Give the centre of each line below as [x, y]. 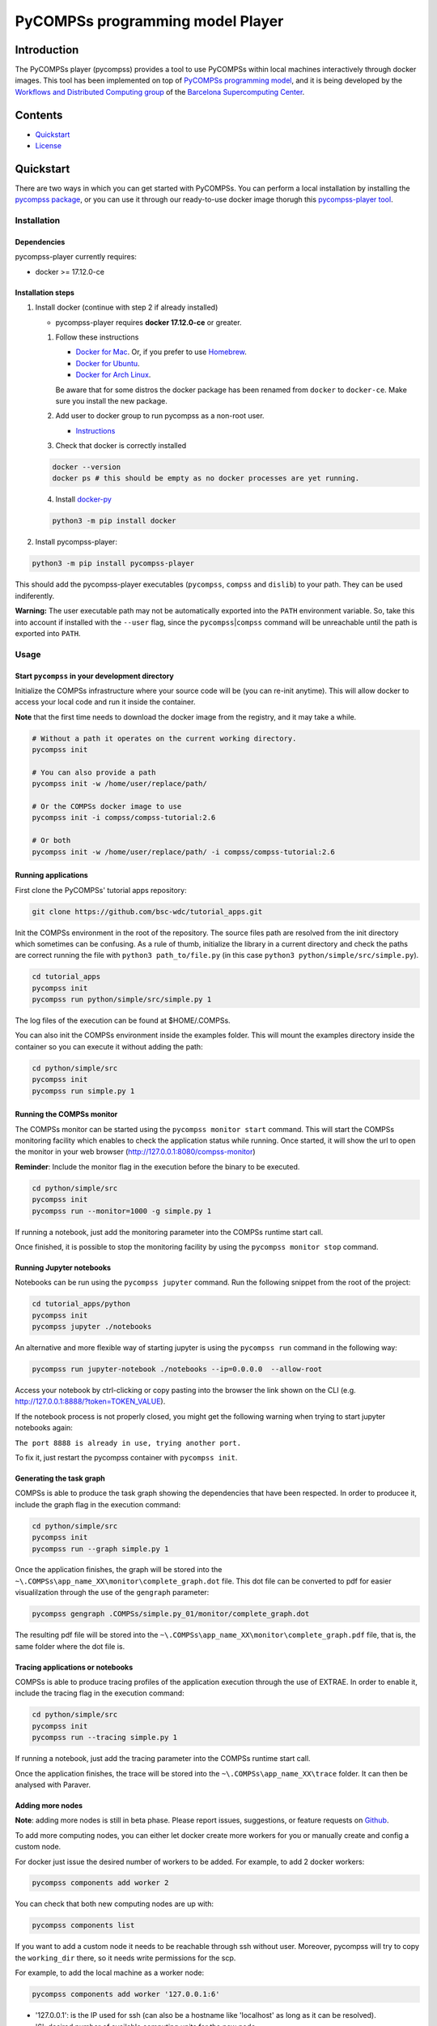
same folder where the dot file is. [70, 1646]
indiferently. [35, 596]
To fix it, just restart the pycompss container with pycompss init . [126, 1457]
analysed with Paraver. [53, 1785]
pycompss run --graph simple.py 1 [100, 1549]
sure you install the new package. [111, 400]
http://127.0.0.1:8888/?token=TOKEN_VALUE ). [90, 1401]
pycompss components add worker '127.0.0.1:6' [126, 1994]
